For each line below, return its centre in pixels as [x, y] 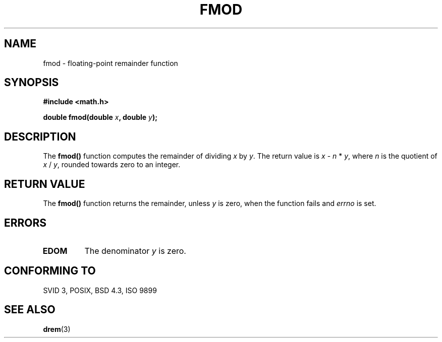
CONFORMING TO [50, 271]
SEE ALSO [30, 310]
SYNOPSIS [32, 83]
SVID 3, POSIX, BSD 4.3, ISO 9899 [100, 290]
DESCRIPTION [40, 136]
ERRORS [25, 223]
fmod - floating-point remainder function [111, 63]
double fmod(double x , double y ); [100, 117]
